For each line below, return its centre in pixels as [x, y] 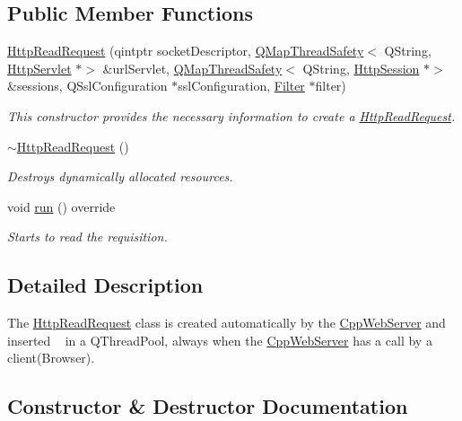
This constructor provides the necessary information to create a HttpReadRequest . [231, 115]
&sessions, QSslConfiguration [87, 86]
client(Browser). [51, 358]
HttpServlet [39, 68]
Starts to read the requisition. [87, 237]
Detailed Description [105, 285]
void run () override [61, 206]
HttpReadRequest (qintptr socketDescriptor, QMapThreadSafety [186, 51]
